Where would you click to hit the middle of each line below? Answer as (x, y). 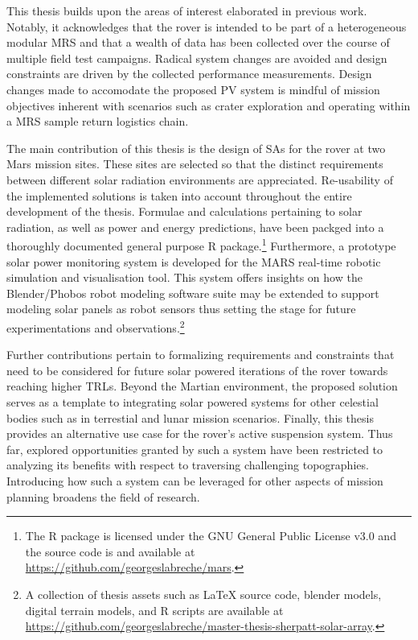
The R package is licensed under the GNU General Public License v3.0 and (211, 536)
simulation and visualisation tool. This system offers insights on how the (184, 277)
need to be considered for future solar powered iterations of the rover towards (197, 370)
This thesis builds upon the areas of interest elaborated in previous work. (187, 10)
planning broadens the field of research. (103, 496)
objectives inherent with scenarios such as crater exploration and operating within (209, 105)
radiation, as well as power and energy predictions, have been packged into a (195, 227)
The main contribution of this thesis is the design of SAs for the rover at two (196, 148)
